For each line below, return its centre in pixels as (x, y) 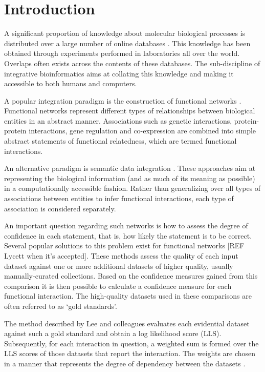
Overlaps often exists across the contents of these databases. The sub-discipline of (132, 63)
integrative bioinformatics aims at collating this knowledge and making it (119, 73)
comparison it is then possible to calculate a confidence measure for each (118, 286)
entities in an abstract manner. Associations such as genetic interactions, (118, 120)
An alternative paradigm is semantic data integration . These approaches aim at (130, 168)
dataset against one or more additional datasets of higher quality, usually (119, 266)
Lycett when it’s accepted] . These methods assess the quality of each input (121, 256)
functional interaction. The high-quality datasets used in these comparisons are (128, 296)
